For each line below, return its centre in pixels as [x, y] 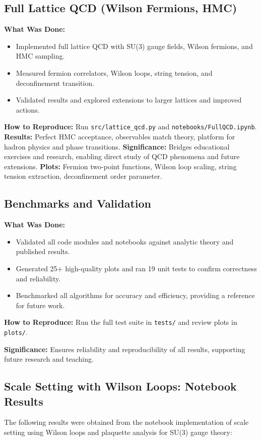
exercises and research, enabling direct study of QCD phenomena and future [122, 156]
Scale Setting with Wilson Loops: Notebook [120, 386]
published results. [43, 251]
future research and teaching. [49, 359]
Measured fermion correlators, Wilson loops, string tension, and [114, 72]
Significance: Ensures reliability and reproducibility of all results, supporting [125, 349]
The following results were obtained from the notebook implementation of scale [126, 422]
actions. [28, 109]
